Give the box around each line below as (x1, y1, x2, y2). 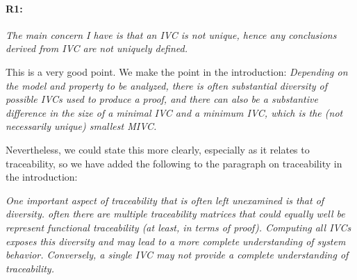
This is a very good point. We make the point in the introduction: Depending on (6, 64, 348, 79)
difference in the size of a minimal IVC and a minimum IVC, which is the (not (6, 105, 343, 120)
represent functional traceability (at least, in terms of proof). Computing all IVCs (6, 220, 351, 234)
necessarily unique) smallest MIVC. (6, 119, 157, 133)
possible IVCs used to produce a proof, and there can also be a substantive (6, 92, 318, 106)
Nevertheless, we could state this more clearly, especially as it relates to (6, 142, 310, 156)
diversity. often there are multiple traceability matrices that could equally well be (6, 206, 345, 221)
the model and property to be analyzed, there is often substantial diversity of (6, 78, 328, 92)
